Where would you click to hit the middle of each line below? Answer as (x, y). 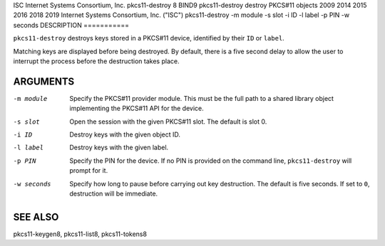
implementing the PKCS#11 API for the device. (137, 108)
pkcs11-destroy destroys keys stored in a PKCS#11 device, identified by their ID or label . (149, 38)
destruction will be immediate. (114, 193)
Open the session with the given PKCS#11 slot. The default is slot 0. (168, 122)
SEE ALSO (36, 217)
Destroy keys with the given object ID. (125, 134)
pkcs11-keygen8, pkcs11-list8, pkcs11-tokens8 (80, 234)
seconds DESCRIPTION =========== (71, 25)
